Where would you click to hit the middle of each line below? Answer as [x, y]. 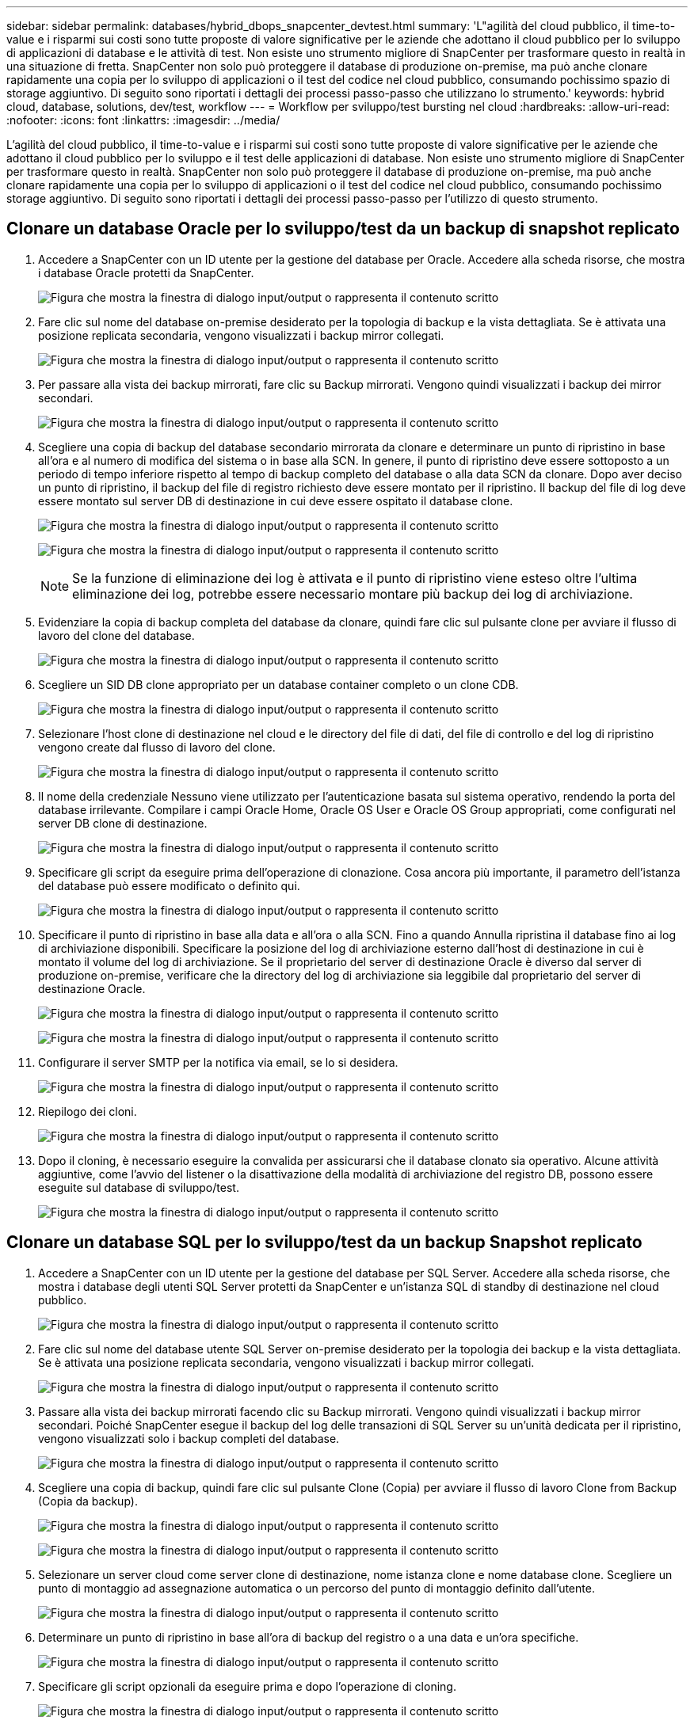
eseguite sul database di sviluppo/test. [139, 1187]
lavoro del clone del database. [116, 635]
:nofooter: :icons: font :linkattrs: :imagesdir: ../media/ [143, 120]
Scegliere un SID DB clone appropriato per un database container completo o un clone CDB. [278, 684]
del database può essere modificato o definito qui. [169, 885]
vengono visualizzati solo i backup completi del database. [189, 1438]
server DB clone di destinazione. [123, 823]
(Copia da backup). [88, 1501]
